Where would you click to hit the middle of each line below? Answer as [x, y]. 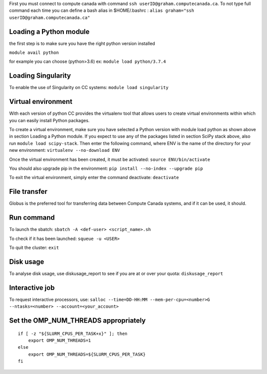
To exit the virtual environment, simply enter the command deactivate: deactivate [94, 178]
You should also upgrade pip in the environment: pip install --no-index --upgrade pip [106, 169]
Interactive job [32, 288]
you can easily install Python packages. [49, 120]
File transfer [28, 192]
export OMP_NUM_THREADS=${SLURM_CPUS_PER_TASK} [87, 354]
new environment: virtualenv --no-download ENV [65, 150]
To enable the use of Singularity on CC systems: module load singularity [89, 88]
